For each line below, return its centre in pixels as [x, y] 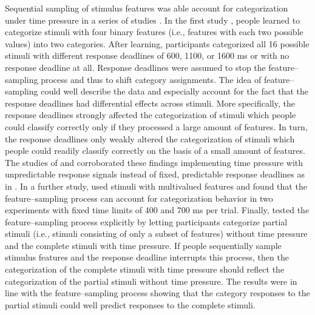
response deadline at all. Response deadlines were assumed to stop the [135, 67]
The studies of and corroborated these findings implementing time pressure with [154, 162]
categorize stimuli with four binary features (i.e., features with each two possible [154, 32]
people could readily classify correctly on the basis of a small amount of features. [155, 151]
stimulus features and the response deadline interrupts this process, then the [147, 257]
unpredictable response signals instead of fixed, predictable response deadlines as [155, 174]
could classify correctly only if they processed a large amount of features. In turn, [156, 126]
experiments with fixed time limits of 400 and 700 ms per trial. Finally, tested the [157, 210]
